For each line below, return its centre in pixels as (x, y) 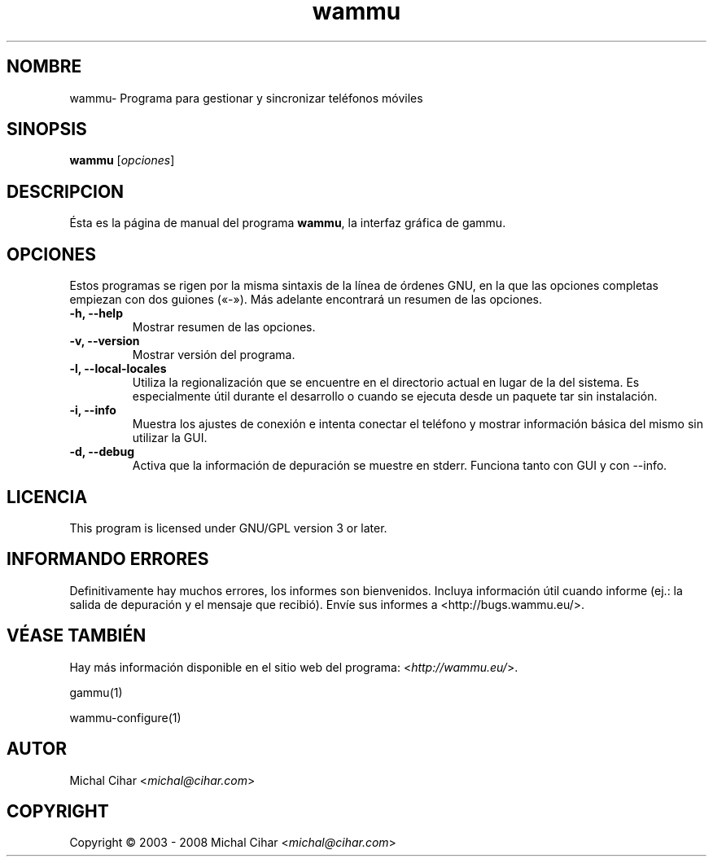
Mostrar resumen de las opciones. (224, 327)
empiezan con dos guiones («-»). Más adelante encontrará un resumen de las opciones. (306, 300)
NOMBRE (44, 67)
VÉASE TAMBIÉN (77, 636)
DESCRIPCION (66, 191)
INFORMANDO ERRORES (108, 559)
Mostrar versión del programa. (214, 355)
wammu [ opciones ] (122, 160)
